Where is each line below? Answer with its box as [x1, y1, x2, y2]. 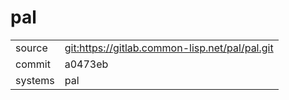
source [15, 41, 48, 55]
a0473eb [64, 57, 109, 71]
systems [15, 73, 55, 87]
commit [15, 57, 51, 71]
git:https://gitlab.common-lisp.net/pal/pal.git [64, 41, 274, 55]
